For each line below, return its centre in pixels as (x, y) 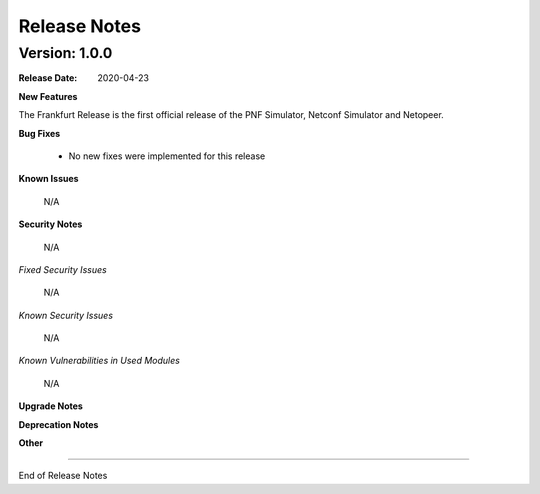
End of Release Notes (63, 476)
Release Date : (48, 78)
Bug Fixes (39, 133)
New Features (48, 96)
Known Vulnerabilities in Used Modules (99, 361)
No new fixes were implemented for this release (167, 156)
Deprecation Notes (58, 424)
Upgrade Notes (51, 406)
